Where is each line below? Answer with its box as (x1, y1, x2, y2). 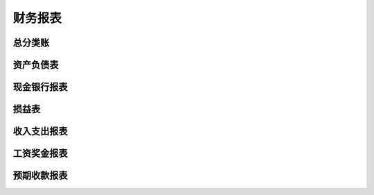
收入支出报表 (12, 126, 68, 137)
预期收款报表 (12, 170, 68, 182)
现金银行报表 (12, 81, 68, 93)
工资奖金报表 (12, 148, 68, 160)
